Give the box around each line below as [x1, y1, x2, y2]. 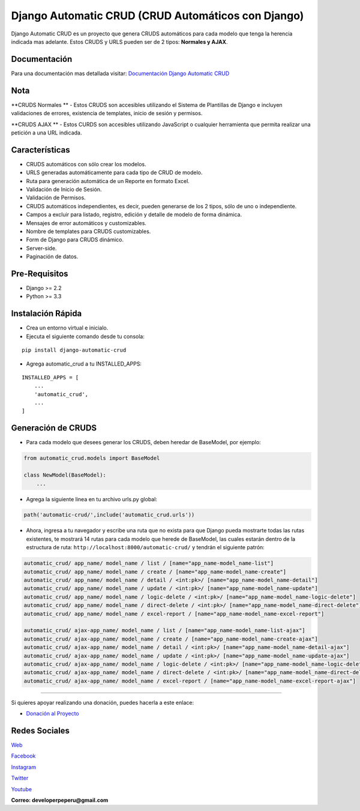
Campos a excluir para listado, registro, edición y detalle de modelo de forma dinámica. [26, 211, 242, 219]
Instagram [11, 763, 36, 771]
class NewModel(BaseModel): [23, 472, 106, 478]
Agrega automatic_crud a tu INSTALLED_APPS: [26, 360, 142, 367]
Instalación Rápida [11, 309, 82, 319]
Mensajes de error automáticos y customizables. [26, 219, 147, 226]
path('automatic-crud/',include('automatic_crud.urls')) [23, 511, 195, 519]
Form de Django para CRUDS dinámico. [26, 236, 124, 243]
